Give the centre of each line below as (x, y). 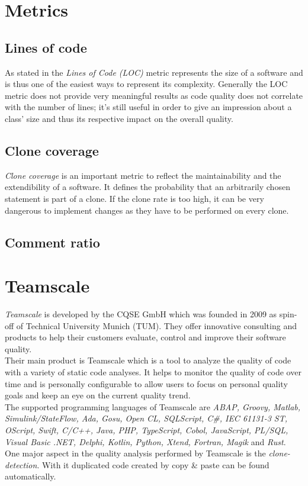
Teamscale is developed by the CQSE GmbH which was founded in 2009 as (141, 314)
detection (21, 464)
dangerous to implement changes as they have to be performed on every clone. (147, 210)
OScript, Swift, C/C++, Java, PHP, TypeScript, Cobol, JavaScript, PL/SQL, (147, 429)
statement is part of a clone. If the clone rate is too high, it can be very (134, 198)
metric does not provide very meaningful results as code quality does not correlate (154, 95)
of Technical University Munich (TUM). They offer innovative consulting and (156, 325)
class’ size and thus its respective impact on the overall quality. (119, 118)
